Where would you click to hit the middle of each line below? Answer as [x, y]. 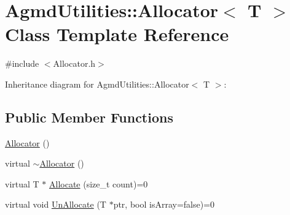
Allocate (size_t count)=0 [99, 183]
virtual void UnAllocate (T [56, 204]
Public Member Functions [89, 117]
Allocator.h [74, 63]
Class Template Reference [117, 34]
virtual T [22, 183]
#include [22, 63]
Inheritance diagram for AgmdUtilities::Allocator [97, 84]
